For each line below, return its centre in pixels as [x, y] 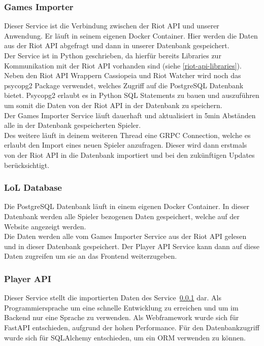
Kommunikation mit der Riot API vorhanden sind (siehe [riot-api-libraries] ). [123, 65]
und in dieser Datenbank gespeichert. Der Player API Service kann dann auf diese [132, 246]
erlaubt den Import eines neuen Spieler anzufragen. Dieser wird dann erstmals [126, 145]
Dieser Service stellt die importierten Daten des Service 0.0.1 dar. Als [113, 298]
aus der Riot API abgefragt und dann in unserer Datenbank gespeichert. [117, 45]
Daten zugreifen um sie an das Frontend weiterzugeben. [91, 256]
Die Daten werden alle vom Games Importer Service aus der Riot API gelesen [125, 236]
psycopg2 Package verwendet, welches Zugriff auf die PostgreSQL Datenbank [124, 85]
